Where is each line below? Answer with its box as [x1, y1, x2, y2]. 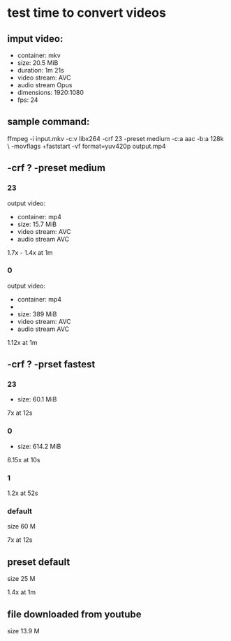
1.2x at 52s [7, 489, 38, 497]
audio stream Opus [17, 81, 73, 89]
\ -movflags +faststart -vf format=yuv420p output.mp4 [7, 142, 166, 150]
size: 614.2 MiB [17, 442, 61, 450]
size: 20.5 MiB [17, 59, 59, 67]
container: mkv [17, 51, 61, 59]
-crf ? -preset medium [7, 162, 106, 174]
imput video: [7, 33, 64, 45]
